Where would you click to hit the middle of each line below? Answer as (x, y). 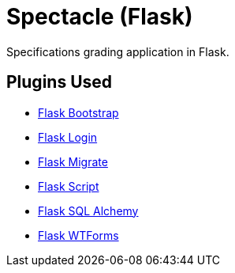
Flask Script (69, 186)
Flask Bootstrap (78, 112)
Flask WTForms (78, 235)
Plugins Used (60, 82)
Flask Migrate (73, 161)
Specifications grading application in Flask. (118, 51)
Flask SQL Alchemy (88, 210)
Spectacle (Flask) (100, 17)
